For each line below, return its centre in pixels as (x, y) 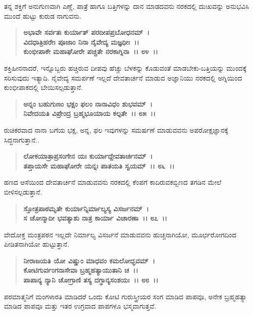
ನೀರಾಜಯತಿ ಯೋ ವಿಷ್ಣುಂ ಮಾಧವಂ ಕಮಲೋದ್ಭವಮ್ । (89, 260)
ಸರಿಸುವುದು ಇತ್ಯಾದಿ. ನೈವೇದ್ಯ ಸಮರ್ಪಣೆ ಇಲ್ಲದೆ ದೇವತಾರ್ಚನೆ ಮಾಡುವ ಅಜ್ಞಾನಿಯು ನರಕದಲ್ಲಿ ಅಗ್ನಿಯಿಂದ (123, 77)
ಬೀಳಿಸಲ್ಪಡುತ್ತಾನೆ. (23, 191)
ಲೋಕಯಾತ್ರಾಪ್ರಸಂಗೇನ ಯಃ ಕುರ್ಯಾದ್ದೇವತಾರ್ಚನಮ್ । (88, 156)
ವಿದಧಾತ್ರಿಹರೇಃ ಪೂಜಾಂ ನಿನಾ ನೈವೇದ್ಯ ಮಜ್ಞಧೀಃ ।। (81, 42)
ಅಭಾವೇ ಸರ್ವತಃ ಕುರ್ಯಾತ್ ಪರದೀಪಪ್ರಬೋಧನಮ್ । (86, 32)
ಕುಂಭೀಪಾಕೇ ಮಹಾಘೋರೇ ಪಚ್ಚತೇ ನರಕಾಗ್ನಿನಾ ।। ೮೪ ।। (91, 51)
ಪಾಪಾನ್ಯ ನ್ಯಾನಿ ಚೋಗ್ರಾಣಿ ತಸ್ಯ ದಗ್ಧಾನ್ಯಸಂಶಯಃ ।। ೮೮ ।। (91, 280)
